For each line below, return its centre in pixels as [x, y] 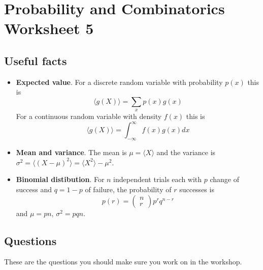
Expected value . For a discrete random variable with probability [119, 82]
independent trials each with [158, 179]
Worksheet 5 [49, 28]
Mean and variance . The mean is [71, 152]
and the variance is [186, 152]
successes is [197, 189]
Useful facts [36, 60]
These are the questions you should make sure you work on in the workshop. [123, 262]
